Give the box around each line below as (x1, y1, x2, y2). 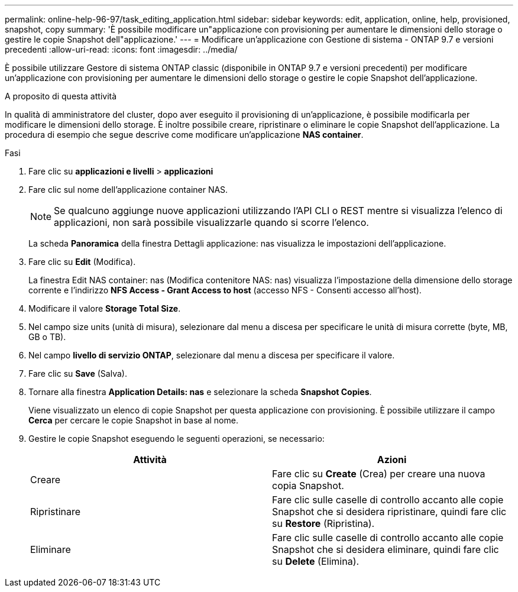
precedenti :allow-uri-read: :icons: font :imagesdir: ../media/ (5, 44, 238, 54)
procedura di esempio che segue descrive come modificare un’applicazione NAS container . (5, 130, 364, 140)
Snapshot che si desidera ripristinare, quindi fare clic (272, 506, 507, 517)
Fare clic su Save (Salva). (28, 368, 127, 379)
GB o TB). (28, 332, 66, 342)
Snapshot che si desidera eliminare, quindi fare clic (272, 544, 499, 555)
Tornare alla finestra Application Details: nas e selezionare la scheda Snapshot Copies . (28, 387, 372, 397)
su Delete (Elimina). (272, 555, 360, 567)
